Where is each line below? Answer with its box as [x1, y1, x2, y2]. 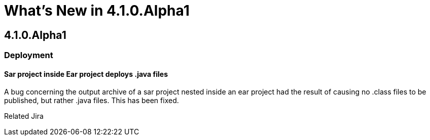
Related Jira [4, 112, 44, 121]
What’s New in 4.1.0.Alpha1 [4, 2, 190, 19]
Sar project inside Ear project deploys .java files [4, 69, 168, 78]
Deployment [4, 50, 53, 61]
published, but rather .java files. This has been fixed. [4, 96, 179, 105]
